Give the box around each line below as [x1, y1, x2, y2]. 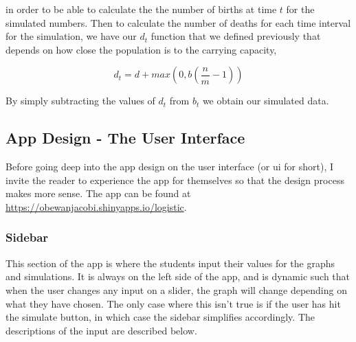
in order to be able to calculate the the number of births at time [5, 2, 277, 16]
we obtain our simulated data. [202, 93, 329, 108]
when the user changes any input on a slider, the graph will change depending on [5, 282, 347, 297]
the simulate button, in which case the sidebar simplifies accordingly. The [5, 310, 315, 324]
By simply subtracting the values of [5, 93, 155, 108]
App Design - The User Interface [5, 127, 245, 148]
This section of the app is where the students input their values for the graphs [5, 255, 335, 270]
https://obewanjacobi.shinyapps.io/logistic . [5, 199, 187, 214]
